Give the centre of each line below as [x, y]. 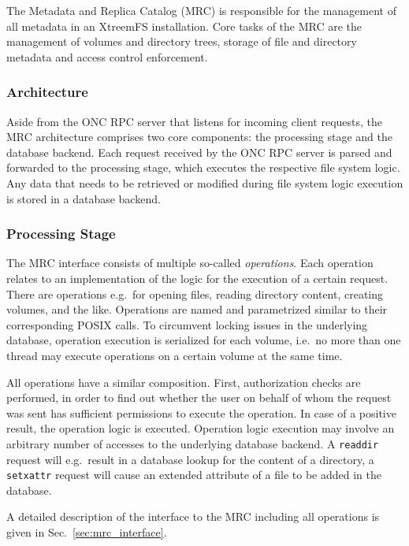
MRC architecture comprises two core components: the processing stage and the [199, 137]
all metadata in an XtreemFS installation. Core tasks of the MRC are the [184, 26]
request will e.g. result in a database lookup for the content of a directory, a [190, 459]
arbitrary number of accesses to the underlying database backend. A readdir [193, 443]
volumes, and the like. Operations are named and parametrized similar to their [197, 309]
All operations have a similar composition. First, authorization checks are [184, 382]
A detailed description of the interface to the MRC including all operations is [193, 516]
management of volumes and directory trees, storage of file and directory [182, 41]
